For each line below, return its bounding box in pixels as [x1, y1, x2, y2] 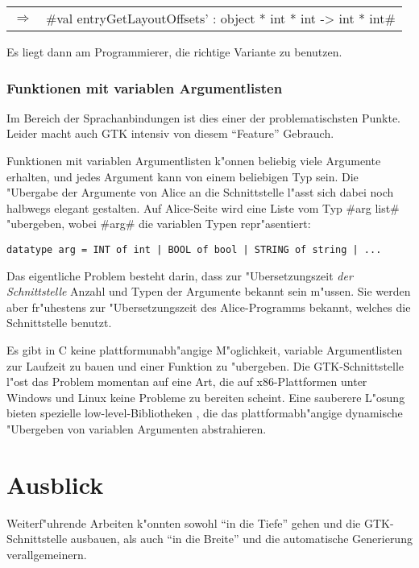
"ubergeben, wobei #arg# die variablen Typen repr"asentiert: [6, 215, 311, 232]
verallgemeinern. [6, 545, 87, 562]
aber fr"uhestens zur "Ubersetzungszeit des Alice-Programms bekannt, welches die [6, 298, 411, 315]
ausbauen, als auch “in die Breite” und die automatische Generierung [70, 530, 413, 547]
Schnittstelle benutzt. [6, 314, 112, 331]
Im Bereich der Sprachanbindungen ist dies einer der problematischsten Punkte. [6, 109, 401, 126]
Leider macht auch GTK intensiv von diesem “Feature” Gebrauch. [6, 125, 334, 142]
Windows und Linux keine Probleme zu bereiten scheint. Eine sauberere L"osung [6, 388, 405, 405]
